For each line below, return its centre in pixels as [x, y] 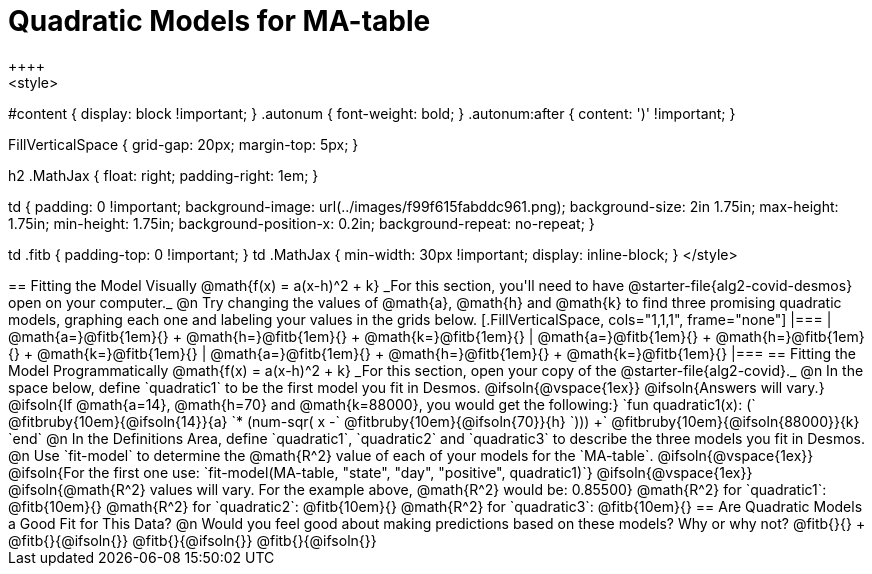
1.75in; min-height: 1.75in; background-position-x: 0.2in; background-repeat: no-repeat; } [301, 223]
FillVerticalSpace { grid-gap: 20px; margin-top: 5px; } [183, 144]
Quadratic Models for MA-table [219, 21]
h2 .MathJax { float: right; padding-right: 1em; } [163, 175]
